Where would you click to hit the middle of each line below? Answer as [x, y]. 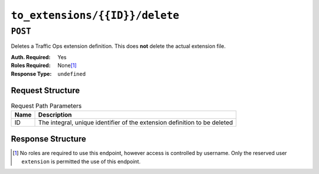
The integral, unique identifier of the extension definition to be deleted [136, 123]
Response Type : [31, 73]
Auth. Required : [31, 57]
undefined [71, 74]
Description [55, 114]
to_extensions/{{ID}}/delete [95, 15]
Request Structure [45, 91]
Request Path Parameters [46, 105]
